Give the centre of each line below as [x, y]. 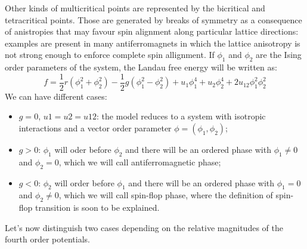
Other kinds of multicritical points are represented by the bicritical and [135, 8]
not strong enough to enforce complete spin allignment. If [110, 55]
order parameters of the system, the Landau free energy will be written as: [141, 67]
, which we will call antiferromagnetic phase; [140, 162]
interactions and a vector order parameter [95, 128]
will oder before [83, 150]
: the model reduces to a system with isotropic [181, 116]
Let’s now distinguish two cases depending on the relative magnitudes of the [144, 227]
